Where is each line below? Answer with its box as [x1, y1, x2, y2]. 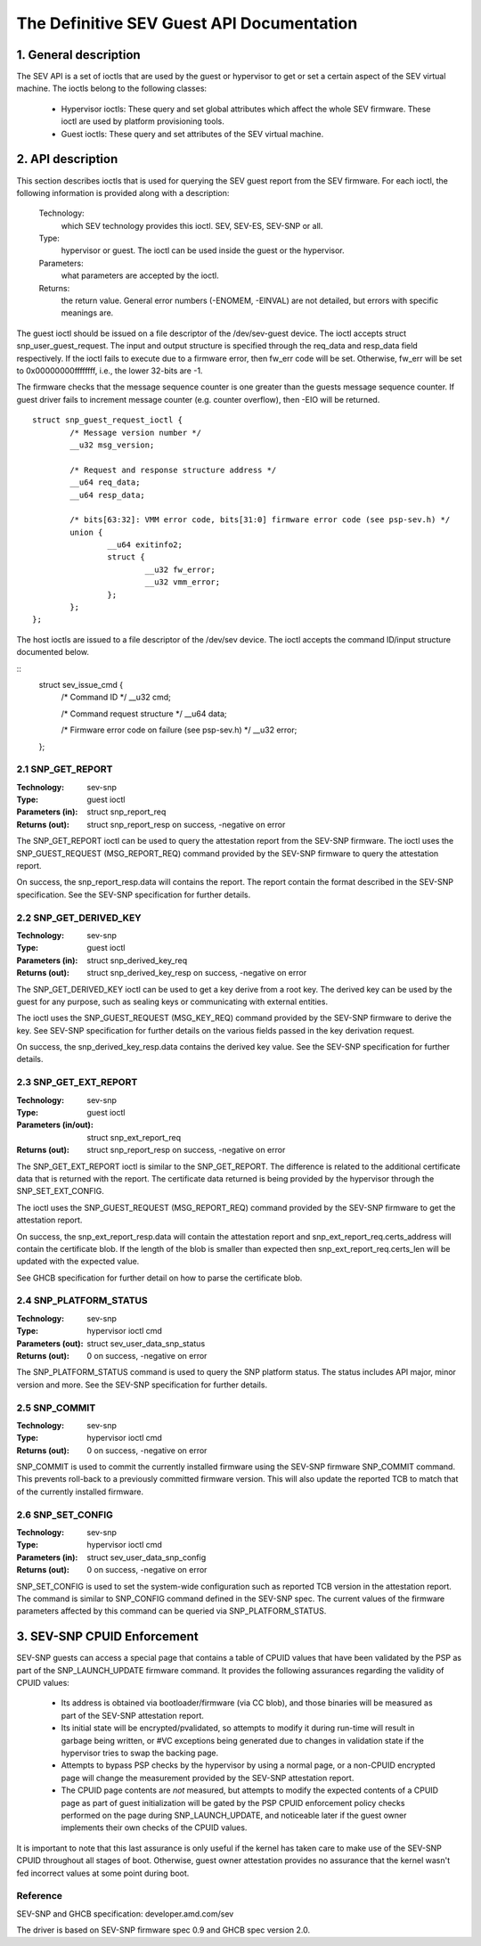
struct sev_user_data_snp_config [86, 1551, 207, 1563]
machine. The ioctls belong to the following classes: [16, 83, 208, 94]
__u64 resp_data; [69, 490, 146, 500]
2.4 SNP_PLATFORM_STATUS [16, 1295, 149, 1307]
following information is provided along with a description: [16, 187, 230, 198]
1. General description [16, 47, 142, 62]
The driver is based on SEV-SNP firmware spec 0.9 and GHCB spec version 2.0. [16, 1925, 311, 1935]
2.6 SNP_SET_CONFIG [16, 1509, 113, 1521]
